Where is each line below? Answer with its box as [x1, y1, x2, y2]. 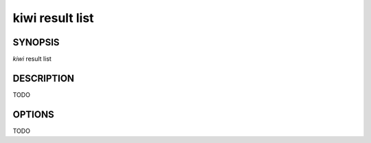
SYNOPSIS [12, 36, 60, 48]
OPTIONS [12, 109, 54, 120]
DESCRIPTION [12, 72, 75, 84]
